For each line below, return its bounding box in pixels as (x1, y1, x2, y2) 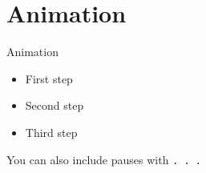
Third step (25, 123, 78, 140)
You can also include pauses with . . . (6, 151, 201, 167)
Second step (25, 97, 84, 114)
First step (25, 70, 73, 86)
